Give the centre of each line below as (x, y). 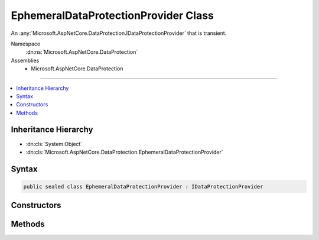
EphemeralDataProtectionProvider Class (112, 15)
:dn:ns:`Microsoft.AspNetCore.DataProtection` (82, 52)
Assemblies (25, 60)
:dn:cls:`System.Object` (54, 144)
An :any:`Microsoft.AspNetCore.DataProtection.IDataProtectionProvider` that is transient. (119, 33)
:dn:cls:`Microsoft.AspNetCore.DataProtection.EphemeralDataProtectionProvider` (125, 152)
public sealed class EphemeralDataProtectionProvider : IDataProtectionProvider (143, 187)
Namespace (26, 44)
